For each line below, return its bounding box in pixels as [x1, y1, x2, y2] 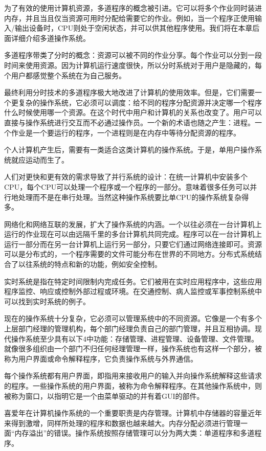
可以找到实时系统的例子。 [4, 296, 90, 306]
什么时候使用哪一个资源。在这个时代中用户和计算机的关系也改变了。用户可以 [4, 107, 262, 118]
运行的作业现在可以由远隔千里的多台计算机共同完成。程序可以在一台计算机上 [4, 229, 262, 239]
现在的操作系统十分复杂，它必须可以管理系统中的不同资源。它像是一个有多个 [4, 313, 262, 324]
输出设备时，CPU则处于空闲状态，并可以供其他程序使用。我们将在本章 [14, 22, 253, 33]
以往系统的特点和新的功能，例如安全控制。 [18, 259, 162, 269]
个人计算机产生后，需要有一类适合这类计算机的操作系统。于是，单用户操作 [4, 144, 255, 155]
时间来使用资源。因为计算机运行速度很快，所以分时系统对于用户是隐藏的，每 [4, 59, 262, 70]
